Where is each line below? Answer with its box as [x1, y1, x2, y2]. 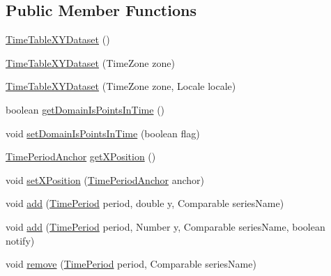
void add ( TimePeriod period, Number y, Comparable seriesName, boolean [6, 219, 325, 233]
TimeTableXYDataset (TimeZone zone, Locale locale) [6, 79, 236, 93]
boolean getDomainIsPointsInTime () [6, 102, 165, 116]
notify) [6, 233, 35, 247]
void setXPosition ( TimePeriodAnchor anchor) [6, 172, 204, 187]
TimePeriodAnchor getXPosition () [6, 149, 156, 164]
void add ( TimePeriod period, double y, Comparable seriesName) [6, 196, 284, 210]
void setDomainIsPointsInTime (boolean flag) [6, 125, 200, 140]
